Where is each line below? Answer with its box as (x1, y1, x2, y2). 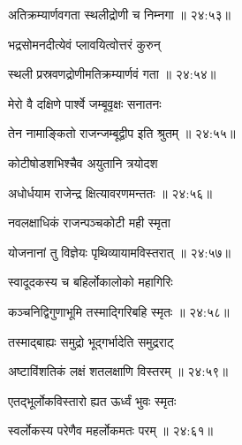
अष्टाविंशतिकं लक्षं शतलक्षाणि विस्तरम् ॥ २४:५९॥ (8, 362, 228, 380)
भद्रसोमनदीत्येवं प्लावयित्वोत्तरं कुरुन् (8, 35, 161, 53)
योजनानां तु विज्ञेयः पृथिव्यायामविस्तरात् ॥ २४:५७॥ (8, 242, 231, 261)
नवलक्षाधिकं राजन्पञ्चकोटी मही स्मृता (8, 213, 170, 232)
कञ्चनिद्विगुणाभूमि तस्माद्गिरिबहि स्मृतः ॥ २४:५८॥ (8, 302, 230, 320)
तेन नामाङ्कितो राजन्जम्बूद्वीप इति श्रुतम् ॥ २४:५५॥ (8, 124, 236, 142)
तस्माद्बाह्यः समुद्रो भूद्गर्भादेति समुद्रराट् (8, 332, 174, 350)
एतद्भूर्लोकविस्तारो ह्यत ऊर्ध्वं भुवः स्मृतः (8, 391, 177, 410)
